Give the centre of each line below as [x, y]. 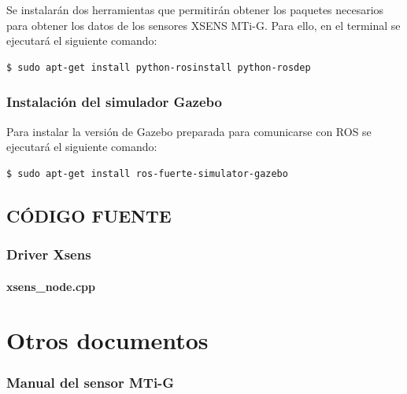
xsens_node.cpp [51, 286]
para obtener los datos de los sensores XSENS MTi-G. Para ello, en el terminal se [203, 25]
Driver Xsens [49, 254]
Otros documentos [107, 340]
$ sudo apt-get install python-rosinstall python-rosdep [159, 67]
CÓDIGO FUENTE [89, 215]
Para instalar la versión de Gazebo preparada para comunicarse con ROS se [189, 131]
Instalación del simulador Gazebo [114, 102]
